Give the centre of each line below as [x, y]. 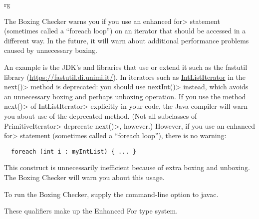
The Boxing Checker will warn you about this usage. [84, 177]
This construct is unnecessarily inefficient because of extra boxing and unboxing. [127, 167]
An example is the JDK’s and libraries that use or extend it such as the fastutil [126, 67]
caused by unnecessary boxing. [51, 50]
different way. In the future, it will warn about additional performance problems [127, 40]
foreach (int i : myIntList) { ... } [74, 151]
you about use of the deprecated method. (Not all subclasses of [101, 115]
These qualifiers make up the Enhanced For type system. [91, 211]
